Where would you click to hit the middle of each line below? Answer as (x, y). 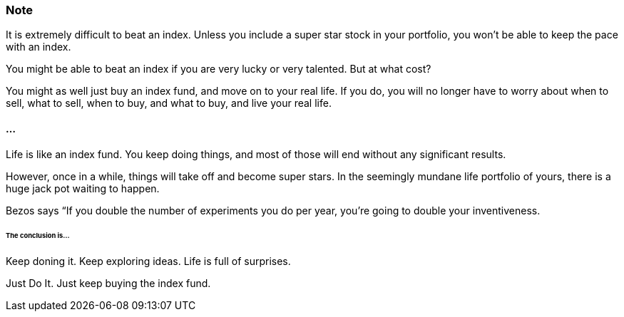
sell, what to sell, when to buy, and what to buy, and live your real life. (169, 103)
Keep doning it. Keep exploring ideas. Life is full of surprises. (148, 261)
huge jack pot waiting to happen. (83, 188)
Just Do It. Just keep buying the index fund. (108, 284)
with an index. (39, 47)
